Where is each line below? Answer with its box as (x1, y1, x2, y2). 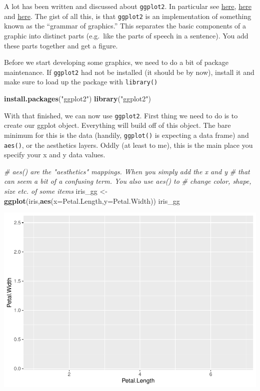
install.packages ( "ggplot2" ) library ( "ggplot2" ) (4, 93, 151, 103)
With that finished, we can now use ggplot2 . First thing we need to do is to (4, 110, 238, 120)
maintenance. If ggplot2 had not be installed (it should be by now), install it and (4, 66, 254, 77)
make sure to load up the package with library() (4, 76, 158, 87)
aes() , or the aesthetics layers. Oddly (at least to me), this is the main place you (4, 139, 253, 150)
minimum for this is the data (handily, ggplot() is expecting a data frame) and (4, 129, 249, 140)
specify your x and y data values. (4, 149, 105, 160)
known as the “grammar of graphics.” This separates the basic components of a (4, 20, 246, 31)
